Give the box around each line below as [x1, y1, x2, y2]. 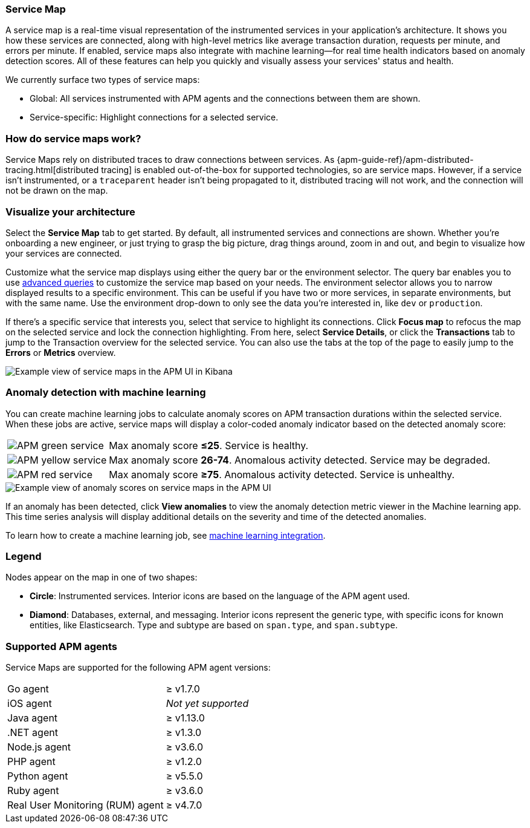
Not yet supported [166, 697, 249, 710]
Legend [5, 550, 42, 562]
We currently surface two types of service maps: [5, 74, 200, 85]
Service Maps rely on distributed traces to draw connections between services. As [5, 154, 335, 165]
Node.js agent [7, 741, 71, 754]
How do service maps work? [5, 132, 141, 145]
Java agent [7, 712, 58, 724]
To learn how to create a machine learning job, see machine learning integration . [5, 530, 326, 540]
